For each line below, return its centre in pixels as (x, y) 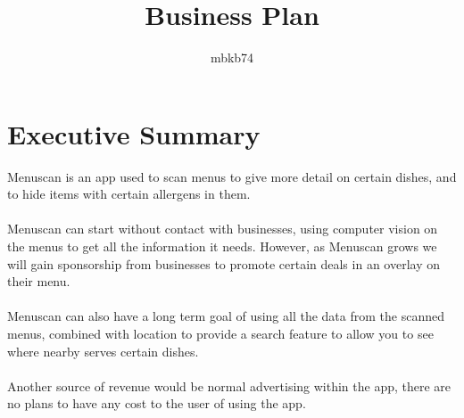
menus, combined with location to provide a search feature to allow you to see (220, 333)
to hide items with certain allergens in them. (129, 194)
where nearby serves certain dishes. (103, 351)
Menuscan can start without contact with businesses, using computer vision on (223, 229)
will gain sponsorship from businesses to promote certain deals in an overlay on (224, 263)
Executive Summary (134, 133)
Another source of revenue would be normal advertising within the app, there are (229, 385)
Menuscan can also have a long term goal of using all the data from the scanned (226, 316)
